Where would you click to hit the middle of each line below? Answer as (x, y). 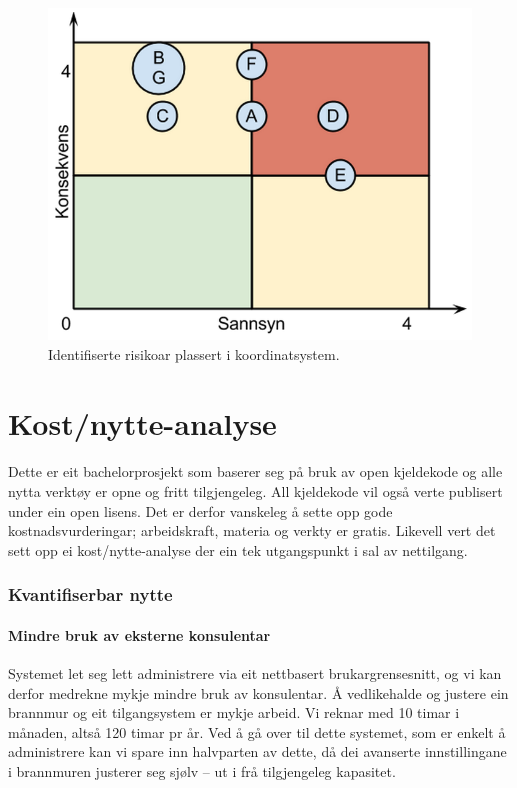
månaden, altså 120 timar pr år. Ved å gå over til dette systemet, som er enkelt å (257, 731)
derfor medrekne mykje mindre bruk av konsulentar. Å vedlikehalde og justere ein (258, 692)
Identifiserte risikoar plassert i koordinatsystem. (194, 353)
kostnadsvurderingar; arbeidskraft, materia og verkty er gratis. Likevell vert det (252, 530)
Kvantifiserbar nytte (90, 594)
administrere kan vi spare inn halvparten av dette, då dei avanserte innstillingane (257, 751)
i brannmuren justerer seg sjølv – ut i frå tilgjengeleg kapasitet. (202, 771)
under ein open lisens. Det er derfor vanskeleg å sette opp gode (200, 510)
